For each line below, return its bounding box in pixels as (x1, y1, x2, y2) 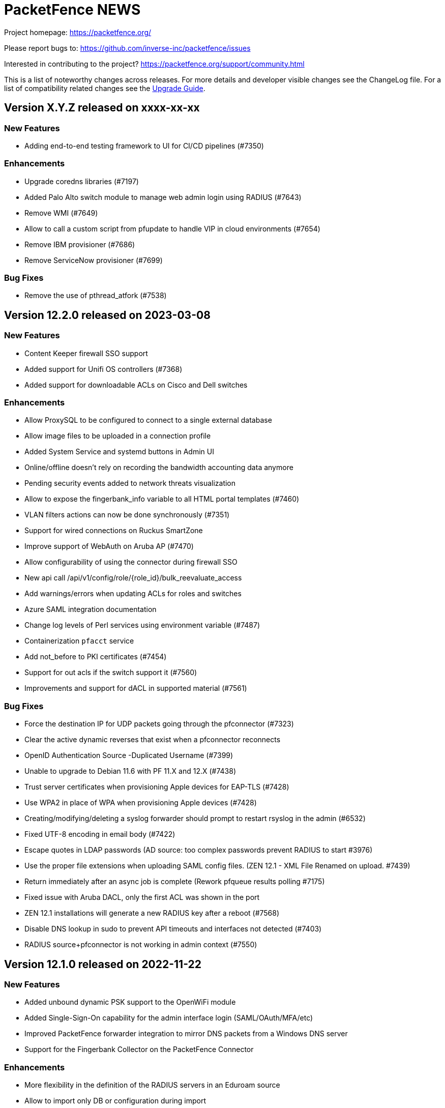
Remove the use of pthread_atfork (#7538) (24, 291, 167, 300)
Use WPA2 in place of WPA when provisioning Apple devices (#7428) (24, 798, 257, 807)
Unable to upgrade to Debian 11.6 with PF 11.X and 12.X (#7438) (24, 767, 236, 776)
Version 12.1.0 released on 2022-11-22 (4, 957, 201, 971)
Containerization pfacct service (24, 636, 134, 646)
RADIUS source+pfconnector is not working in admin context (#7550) (24, 940, 257, 949)
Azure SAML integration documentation (24, 605, 157, 614)
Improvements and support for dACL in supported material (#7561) (24, 684, 247, 693)
